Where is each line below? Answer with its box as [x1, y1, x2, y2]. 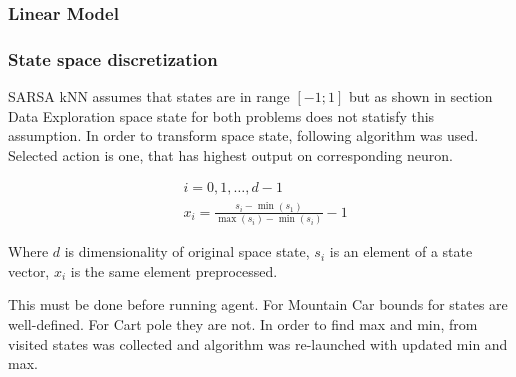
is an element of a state [329, 241, 473, 262]
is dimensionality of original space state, [64, 241, 310, 262]
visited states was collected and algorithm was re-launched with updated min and [8, 333, 508, 354]
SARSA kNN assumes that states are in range [8, 86, 290, 107]
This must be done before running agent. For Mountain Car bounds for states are [8, 294, 508, 315]
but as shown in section [348, 86, 493, 107]
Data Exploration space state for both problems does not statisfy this [8, 105, 435, 126]
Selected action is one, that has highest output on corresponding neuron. [8, 144, 453, 165]
